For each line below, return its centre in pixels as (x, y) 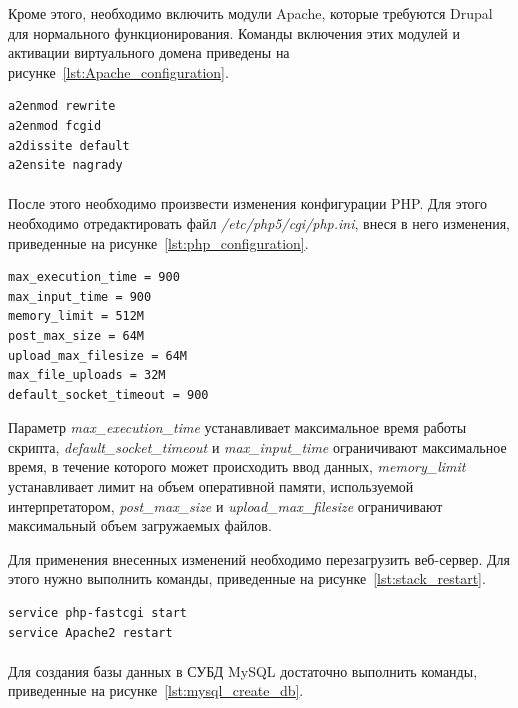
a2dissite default (69, 145)
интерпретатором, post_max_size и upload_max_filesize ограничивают (225, 505)
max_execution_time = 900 (94, 277)
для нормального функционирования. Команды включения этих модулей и (234, 32)
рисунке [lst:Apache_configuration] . (118, 71)
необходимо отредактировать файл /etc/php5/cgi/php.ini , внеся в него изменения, (259, 222)
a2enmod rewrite (62, 106)
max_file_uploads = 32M (87, 375)
